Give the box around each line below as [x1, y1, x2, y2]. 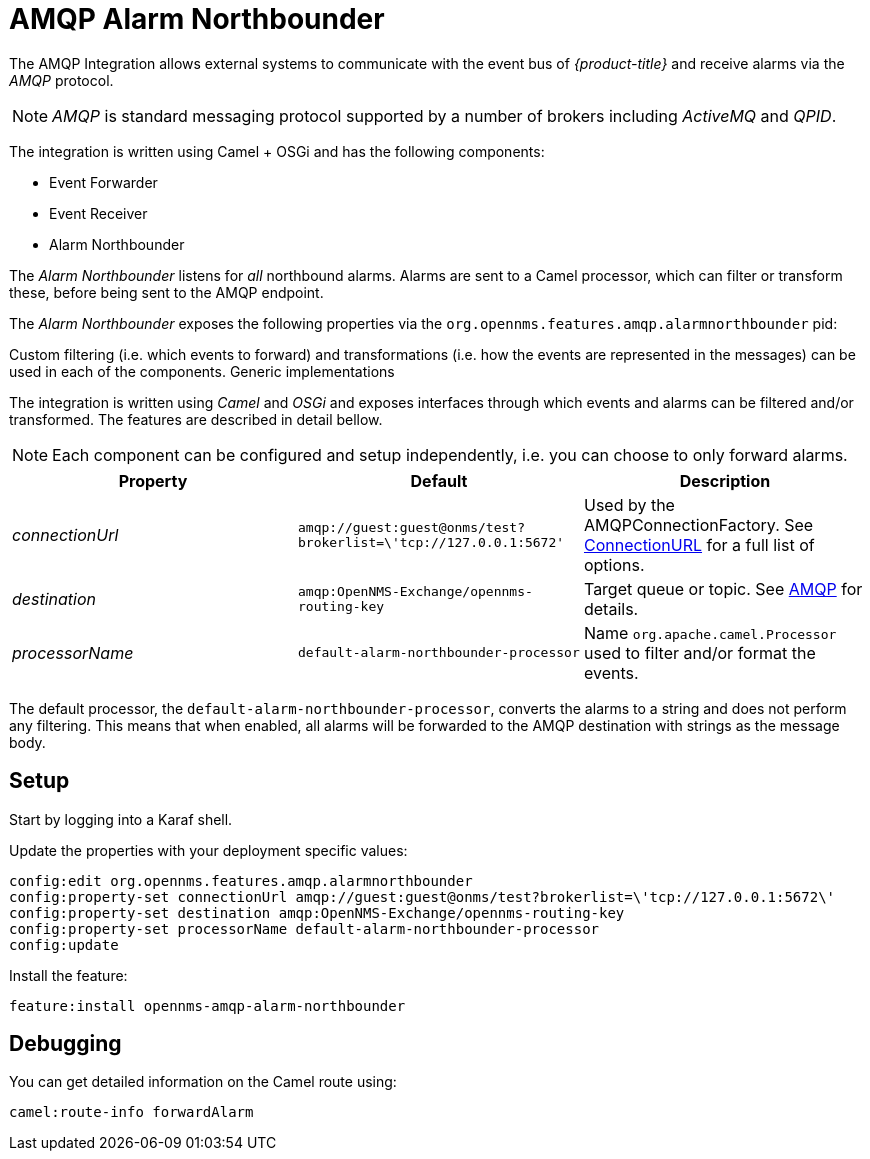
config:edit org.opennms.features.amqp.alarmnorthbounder [9, 872, 473, 889]
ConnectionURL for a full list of [583, 534, 815, 555]
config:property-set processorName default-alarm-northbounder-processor [9, 920, 600, 937]
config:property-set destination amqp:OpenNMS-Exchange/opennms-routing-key [9, 904, 625, 921]
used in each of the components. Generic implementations [9, 362, 395, 380]
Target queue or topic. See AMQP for [583, 578, 863, 599]
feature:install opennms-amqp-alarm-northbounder [9, 997, 406, 1014]
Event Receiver [49, 204, 148, 222]
